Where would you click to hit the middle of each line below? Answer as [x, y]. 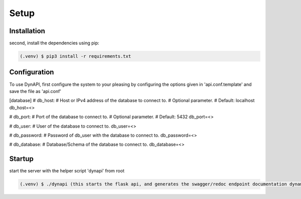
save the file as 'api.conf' [35, 91]
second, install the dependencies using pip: [54, 43]
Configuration [32, 72]
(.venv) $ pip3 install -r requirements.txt [76, 56]
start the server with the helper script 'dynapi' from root [67, 171]
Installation [27, 31]
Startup [21, 159]
